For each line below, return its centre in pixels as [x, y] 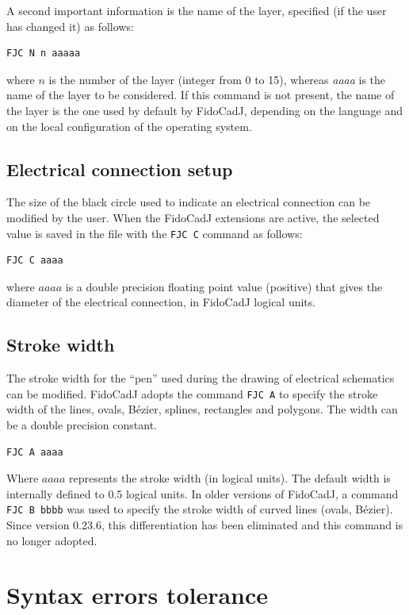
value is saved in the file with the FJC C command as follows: [155, 233]
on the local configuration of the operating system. [129, 126]
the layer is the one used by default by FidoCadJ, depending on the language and [204, 110]
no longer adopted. [52, 540]
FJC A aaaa [35, 452]
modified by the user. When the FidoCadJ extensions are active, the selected [193, 217]
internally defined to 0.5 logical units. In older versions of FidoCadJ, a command [203, 493]
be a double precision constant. [82, 425]
